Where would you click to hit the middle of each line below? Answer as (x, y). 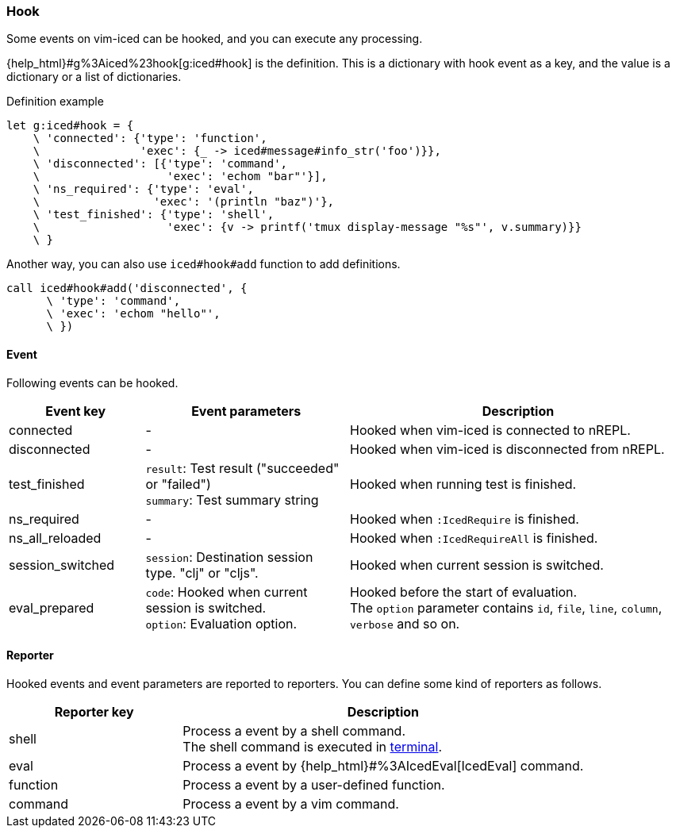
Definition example (55, 102)
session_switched (62, 565)
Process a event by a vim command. (291, 803)
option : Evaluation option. (221, 623)
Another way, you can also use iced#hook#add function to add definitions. (204, 264)
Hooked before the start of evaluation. (463, 592)
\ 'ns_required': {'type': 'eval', (143, 189)
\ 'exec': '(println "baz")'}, (184, 202)
